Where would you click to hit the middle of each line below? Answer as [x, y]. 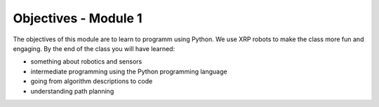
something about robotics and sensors [86, 62]
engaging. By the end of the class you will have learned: [94, 48]
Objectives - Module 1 [78, 18]
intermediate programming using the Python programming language [129, 71]
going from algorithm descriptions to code [92, 81]
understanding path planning [72, 91]
